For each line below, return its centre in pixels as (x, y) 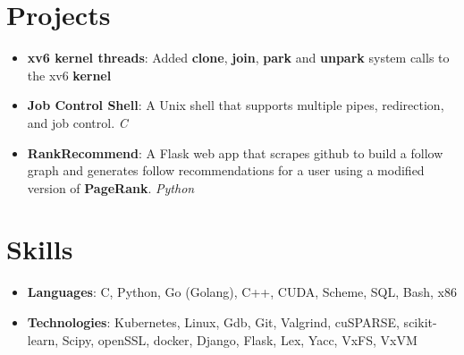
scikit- (420, 322)
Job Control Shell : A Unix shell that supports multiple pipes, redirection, (236, 105)
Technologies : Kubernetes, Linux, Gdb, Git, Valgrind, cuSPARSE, (213, 322)
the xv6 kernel (69, 75)
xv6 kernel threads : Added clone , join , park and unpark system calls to (238, 58)
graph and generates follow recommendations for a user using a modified (226, 170)
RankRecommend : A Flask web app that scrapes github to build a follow (235, 152)
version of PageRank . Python (111, 187)
